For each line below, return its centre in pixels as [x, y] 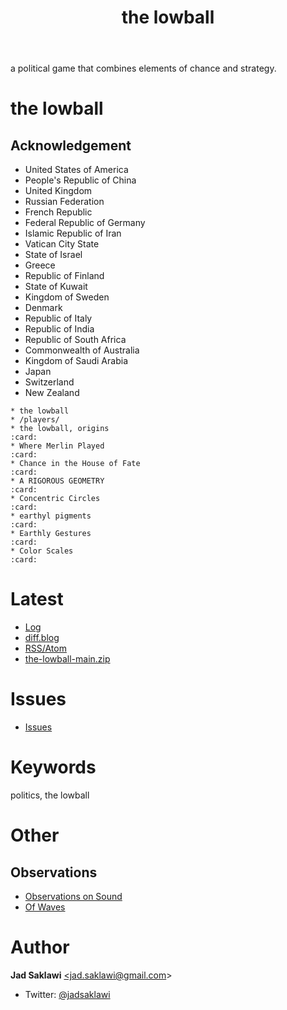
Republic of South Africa [75, 340]
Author [40, 947]
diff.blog [42, 638]
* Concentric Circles [55, 499]
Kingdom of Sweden [67, 297]
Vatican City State [62, 244]
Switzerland [49, 382]
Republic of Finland [64, 276]
